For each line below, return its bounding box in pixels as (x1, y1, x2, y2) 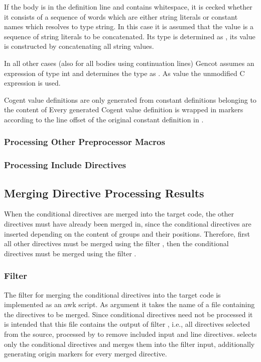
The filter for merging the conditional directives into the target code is (4, 289, 221, 300)
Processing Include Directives (4, 159, 126, 171)
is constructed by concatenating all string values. (4, 41, 154, 51)
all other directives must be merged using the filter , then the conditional (4, 238, 229, 249)
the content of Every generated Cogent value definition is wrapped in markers (4, 104, 243, 115)
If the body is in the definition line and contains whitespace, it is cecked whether (4, 2, 252, 12)
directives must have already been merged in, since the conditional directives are (4, 219, 251, 229)
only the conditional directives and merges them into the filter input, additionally (4, 338, 255, 349)
